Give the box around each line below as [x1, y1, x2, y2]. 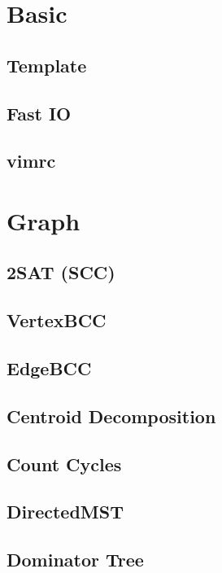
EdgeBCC [7, 356, 92, 381]
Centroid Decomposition [7, 403, 216, 428]
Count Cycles [7, 451, 122, 476]
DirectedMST [7, 499, 124, 524]
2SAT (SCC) [7, 260, 115, 285]
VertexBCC [7, 308, 107, 333]
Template [7, 52, 87, 77]
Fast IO [7, 100, 72, 125]
